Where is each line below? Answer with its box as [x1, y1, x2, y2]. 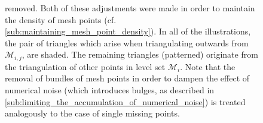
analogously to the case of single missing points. [5, 107, 180, 119]
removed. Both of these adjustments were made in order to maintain [5, 2, 255, 14]
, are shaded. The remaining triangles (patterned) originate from [22, 48, 258, 61]
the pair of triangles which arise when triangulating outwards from [5, 36, 249, 49]
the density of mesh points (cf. [5, 13, 117, 26]
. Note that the [180, 60, 236, 72]
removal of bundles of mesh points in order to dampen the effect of [5, 72, 250, 84]
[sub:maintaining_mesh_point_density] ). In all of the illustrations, [5, 25, 251, 37]
